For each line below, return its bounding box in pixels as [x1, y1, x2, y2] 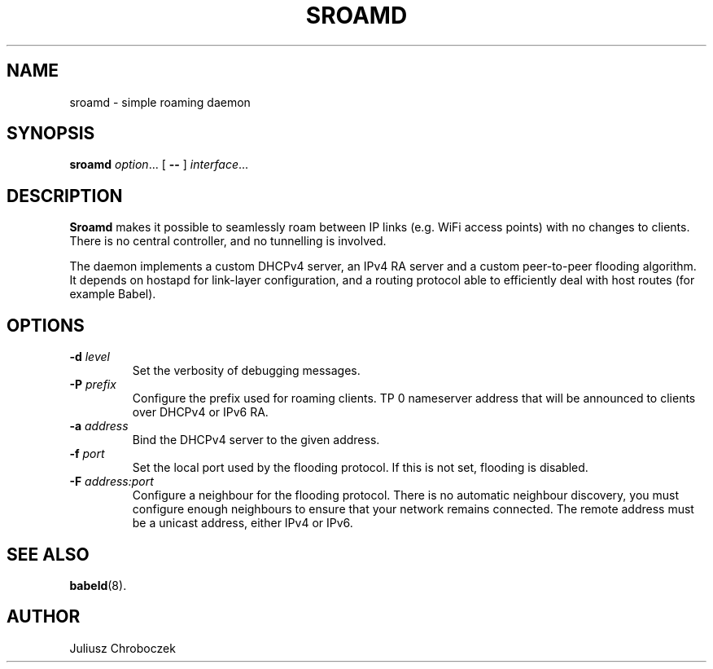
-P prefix [69, 377, 116, 392]
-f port [69, 447, 105, 461]
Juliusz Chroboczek [69, 640, 176, 655]
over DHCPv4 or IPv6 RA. [132, 405, 269, 420]
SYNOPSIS [7, 123, 95, 144]
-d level [69, 350, 110, 364]
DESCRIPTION [7, 185, 123, 206]
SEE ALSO [7, 544, 90, 565]
